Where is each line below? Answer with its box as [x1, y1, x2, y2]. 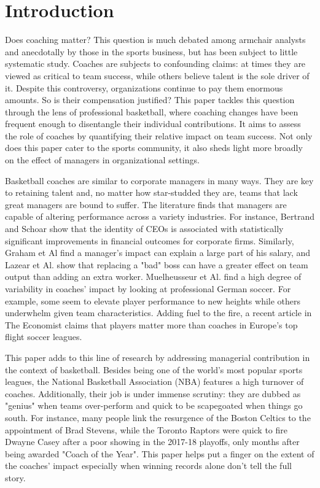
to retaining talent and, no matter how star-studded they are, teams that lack [5, 186, 298, 199]
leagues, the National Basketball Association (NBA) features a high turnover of [5, 375, 304, 388]
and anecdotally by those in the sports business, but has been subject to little [5, 45, 298, 58]
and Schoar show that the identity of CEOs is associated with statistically [5, 222, 284, 235]
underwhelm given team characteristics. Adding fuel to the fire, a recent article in [5, 306, 312, 319]
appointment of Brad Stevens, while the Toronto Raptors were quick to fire [5, 423, 288, 436]
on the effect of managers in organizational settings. [5, 153, 200, 166]
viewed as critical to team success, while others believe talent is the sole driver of [5, 69, 310, 82]
